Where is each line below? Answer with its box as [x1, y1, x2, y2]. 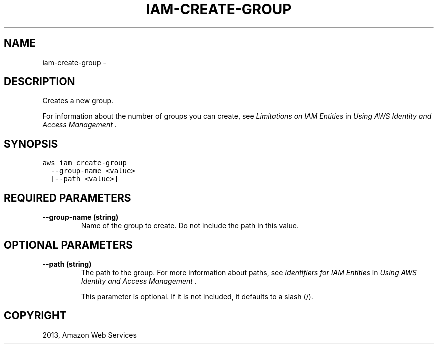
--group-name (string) [42, 213, 119, 222]
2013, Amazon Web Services [42, 330, 137, 339]
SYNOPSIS [4, 137, 58, 150]
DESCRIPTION [4, 75, 75, 88]
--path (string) [42, 259, 92, 268]
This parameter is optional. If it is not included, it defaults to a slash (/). [81, 292, 313, 301]
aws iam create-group [42, 159, 127, 167]
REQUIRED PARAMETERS [4, 191, 131, 204]
